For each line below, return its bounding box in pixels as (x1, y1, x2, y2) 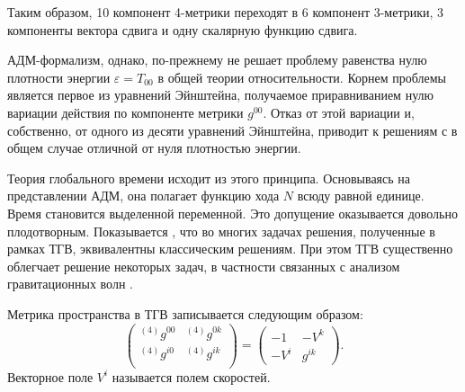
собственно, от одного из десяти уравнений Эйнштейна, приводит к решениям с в (7, 120, 458, 139)
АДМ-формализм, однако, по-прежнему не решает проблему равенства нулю (7, 50, 427, 69)
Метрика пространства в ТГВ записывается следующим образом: (7, 304, 363, 323)
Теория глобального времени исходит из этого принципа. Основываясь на (7, 168, 411, 187)
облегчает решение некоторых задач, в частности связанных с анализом (7, 256, 400, 275)
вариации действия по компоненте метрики (7, 102, 244, 121)
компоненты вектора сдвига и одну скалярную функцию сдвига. (7, 20, 358, 39)
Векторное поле (7, 367, 94, 386)
